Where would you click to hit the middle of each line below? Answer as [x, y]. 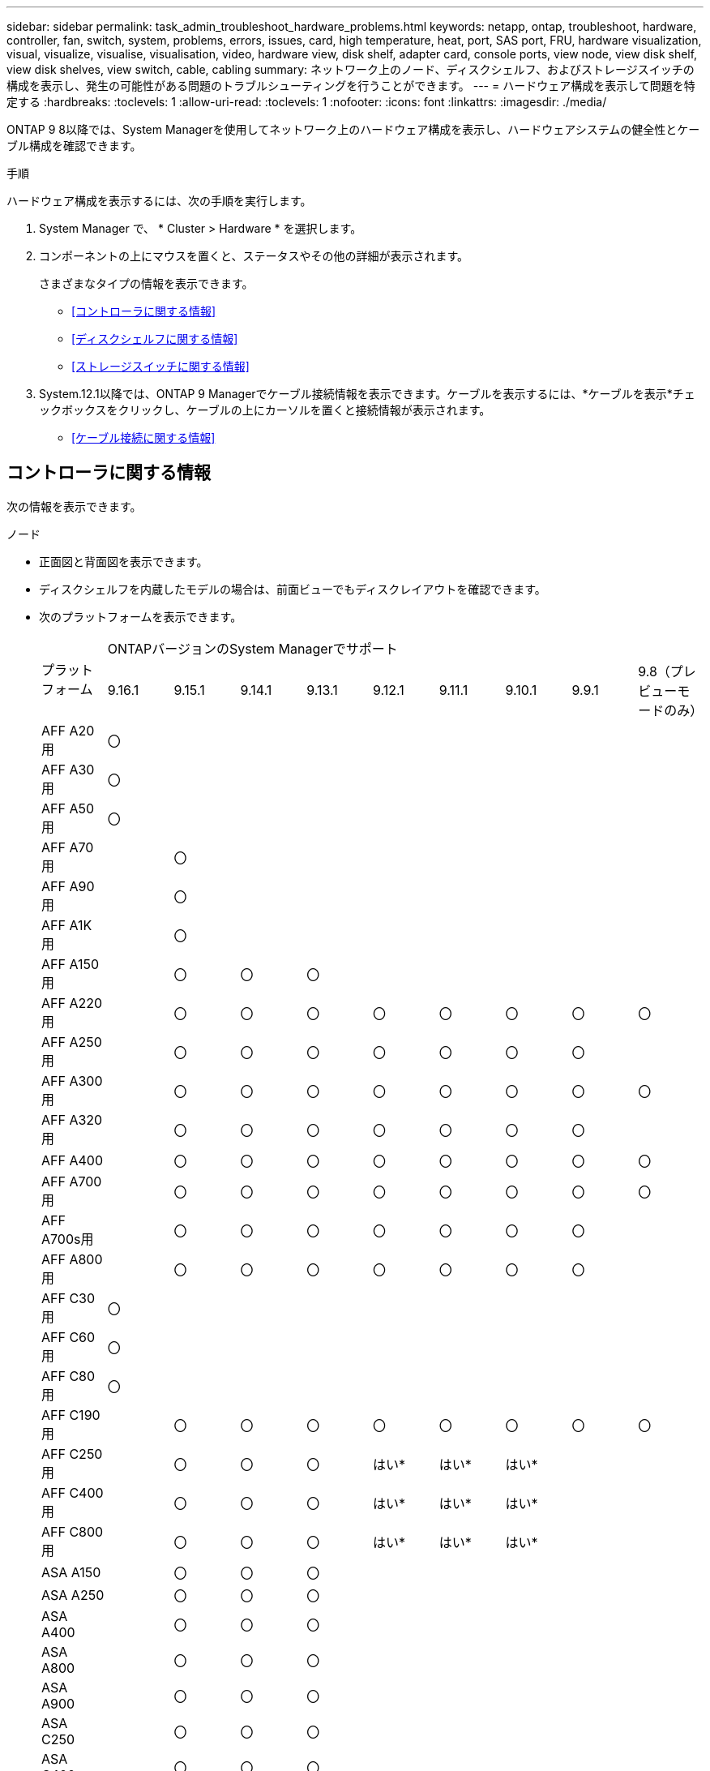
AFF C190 [71, 1415]
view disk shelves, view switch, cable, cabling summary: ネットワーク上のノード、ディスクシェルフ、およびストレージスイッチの [351, 69]
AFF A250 [72, 1042]
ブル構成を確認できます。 [74, 146]
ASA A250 [73, 1595]
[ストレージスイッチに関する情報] [160, 366]
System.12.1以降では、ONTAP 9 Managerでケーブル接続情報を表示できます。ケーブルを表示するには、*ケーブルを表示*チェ [367, 394]
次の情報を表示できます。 [74, 506]
